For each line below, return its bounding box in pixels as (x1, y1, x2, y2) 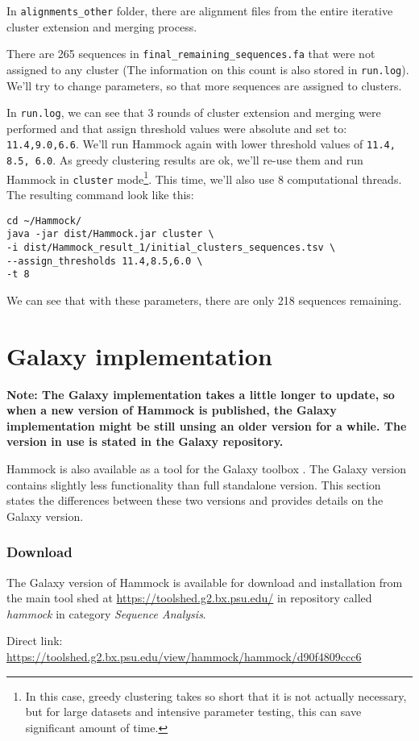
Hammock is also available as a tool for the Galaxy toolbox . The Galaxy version (6, 460, 407, 477)
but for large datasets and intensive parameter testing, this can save (25, 703, 362, 720)
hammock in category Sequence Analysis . (6, 605, 206, 622)
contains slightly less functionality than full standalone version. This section (6, 476, 381, 493)
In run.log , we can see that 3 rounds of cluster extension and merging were (6, 104, 381, 121)
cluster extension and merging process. (6, 18, 197, 35)
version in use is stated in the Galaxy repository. (6, 433, 284, 450)
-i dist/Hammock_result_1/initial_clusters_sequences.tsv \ (6, 241, 336, 253)
